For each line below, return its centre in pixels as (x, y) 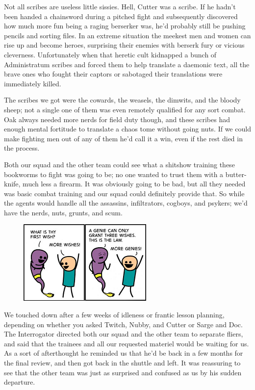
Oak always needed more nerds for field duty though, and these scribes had (117, 119)
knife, (12, 184)
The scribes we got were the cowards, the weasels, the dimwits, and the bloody (122, 100)
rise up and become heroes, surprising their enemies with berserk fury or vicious (124, 45)
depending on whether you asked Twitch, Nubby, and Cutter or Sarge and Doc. (123, 324)
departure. (20, 382)
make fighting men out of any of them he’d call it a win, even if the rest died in (123, 138)
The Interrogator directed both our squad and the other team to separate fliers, (124, 334)
